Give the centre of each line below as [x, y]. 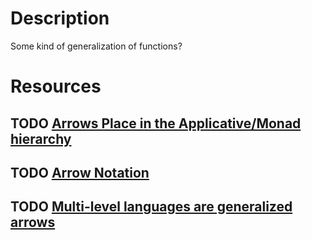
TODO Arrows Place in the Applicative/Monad [156, 123]
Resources [56, 86]
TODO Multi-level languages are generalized [151, 207]
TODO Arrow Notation [80, 172]
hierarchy [41, 138]
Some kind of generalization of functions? [96, 46]
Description [60, 18]
